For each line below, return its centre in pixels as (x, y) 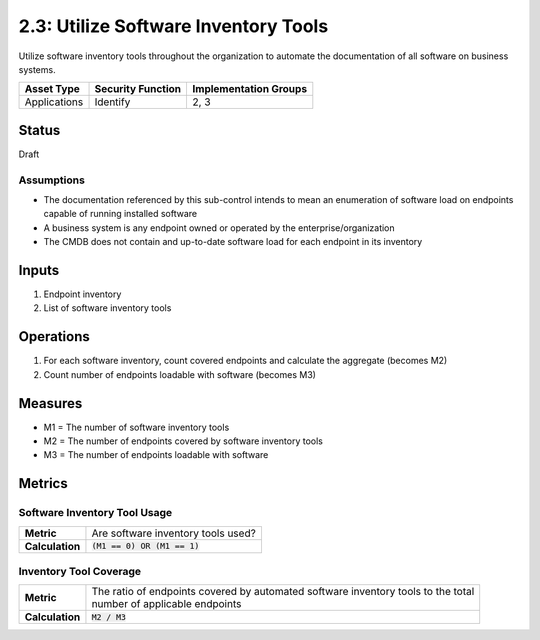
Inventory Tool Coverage (80, 571)
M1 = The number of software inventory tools (136, 427)
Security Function (138, 89)
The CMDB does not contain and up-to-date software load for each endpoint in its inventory (233, 242)
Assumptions (51, 180)
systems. (37, 69)
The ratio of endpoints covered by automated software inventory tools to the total (283, 592)
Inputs (39, 270)
